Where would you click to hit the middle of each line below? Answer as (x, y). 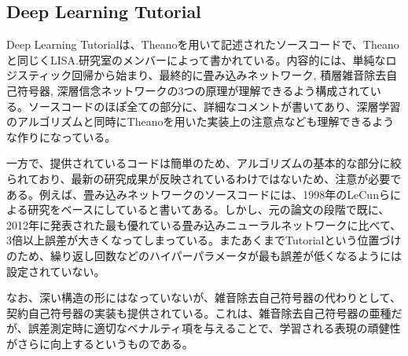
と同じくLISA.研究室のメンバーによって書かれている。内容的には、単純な (196, 59)
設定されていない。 (56, 271)
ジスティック (39, 75)
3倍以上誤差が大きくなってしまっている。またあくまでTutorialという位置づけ (204, 240)
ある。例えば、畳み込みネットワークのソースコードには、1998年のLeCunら (198, 194)
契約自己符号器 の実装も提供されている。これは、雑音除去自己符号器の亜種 (199, 312)
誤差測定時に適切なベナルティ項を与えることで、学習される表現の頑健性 (214, 328)
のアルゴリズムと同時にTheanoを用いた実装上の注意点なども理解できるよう (200, 121)
